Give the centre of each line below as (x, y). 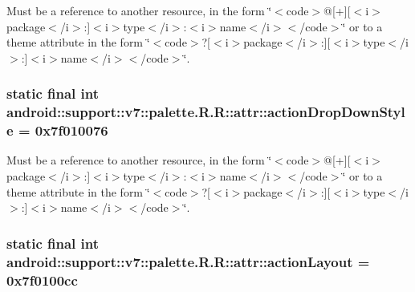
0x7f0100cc (42, 280)
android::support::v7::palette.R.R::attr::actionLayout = (188, 261)
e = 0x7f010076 (57, 130)
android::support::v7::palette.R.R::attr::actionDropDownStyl (206, 112)
